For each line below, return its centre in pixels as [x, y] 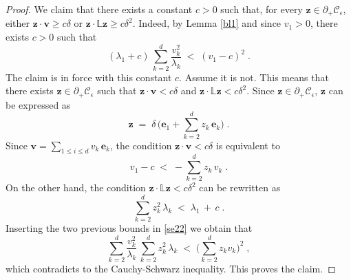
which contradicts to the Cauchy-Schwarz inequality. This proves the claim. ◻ [171, 268]
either [18, 23]
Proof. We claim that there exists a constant [99, 9]
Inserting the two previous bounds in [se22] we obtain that [129, 228]
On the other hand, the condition [76, 187]
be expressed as [38, 104]
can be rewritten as [240, 187]
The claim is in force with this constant [89, 77]
